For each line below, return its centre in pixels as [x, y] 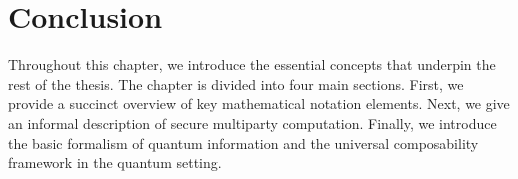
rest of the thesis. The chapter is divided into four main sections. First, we [236, 83]
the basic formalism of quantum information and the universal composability [243, 142]
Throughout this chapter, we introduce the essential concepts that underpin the [252, 64]
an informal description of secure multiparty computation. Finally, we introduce [252, 122]
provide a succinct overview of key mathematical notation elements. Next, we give [259, 103]
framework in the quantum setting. [115, 162]
